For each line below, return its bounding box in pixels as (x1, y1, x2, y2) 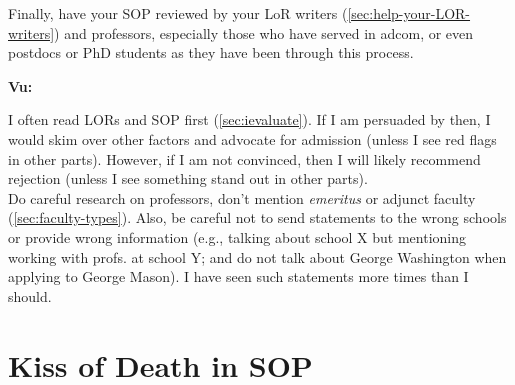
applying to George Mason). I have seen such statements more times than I (8, 266, 469, 287)
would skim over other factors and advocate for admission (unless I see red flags (8, 128, 497, 149)
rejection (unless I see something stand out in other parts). (8, 168, 368, 189)
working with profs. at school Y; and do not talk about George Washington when (8, 246, 507, 267)
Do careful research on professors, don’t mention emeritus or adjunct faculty (8, 187, 476, 208)
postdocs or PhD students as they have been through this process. (8, 42, 414, 63)
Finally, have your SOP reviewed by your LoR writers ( (8, 3, 348, 23)
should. (8, 285, 52, 306)
